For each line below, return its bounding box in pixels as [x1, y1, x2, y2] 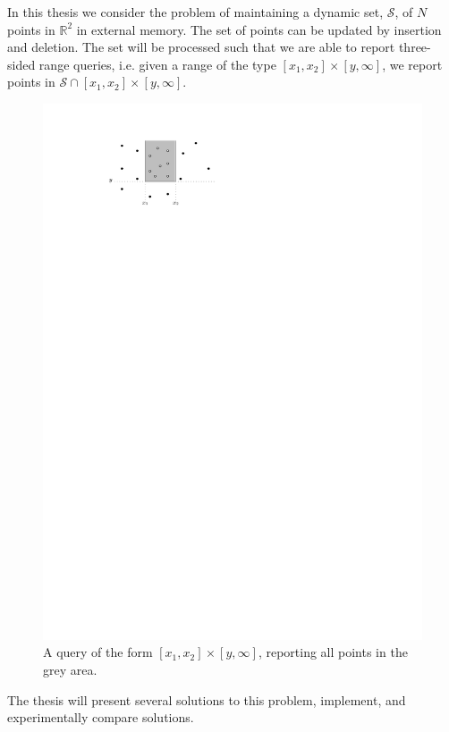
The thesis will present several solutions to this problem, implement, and [7, 690, 406, 709]
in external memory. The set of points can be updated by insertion [76, 20, 442, 38]
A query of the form [43, 643, 153, 661]
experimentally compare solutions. [7, 708, 194, 727]
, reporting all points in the [258, 643, 408, 661]
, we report [382, 55, 443, 73]
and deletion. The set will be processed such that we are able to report [7, 38, 395, 56]
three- [398, 38, 431, 56]
